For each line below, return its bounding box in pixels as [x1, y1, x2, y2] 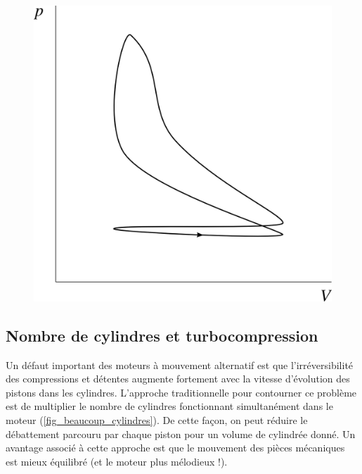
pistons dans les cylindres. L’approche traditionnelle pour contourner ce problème [6, 385, 357, 399]
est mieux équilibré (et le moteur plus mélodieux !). [6, 454, 228, 468]
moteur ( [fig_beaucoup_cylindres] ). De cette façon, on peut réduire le [6, 413, 308, 428]
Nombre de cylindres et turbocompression [6, 324, 318, 346]
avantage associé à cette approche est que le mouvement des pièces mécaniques [6, 440, 345, 455]
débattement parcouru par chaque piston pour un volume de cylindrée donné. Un [6, 426, 356, 441]
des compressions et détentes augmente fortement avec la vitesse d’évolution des [6, 371, 350, 386]
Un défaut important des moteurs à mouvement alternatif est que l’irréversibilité [6, 357, 354, 372]
